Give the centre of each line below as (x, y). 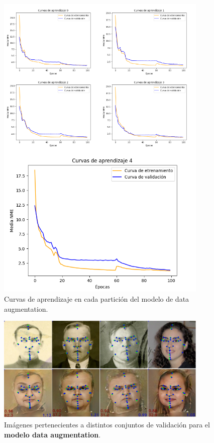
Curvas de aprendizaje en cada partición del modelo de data (97, 298)
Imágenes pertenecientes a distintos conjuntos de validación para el (107, 425)
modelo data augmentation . (52, 434)
